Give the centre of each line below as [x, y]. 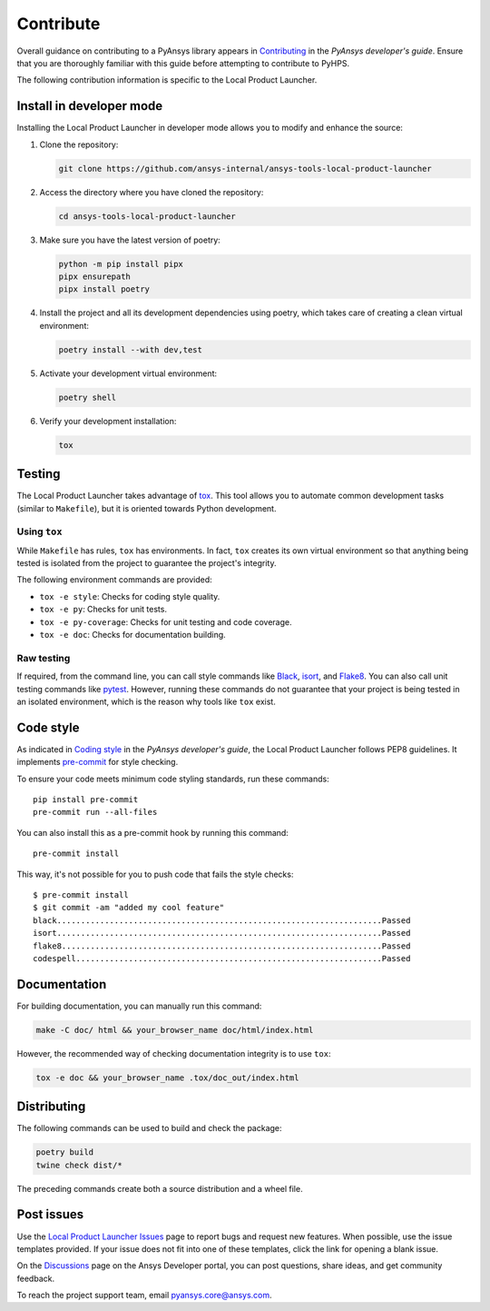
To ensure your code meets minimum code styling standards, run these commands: [173, 779]
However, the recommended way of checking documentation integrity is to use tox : [174, 1053]
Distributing [51, 1107]
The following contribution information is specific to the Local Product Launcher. [167, 80]
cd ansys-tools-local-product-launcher [147, 216]
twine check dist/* [79, 1165]
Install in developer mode [90, 106]
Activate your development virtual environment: [128, 373]
